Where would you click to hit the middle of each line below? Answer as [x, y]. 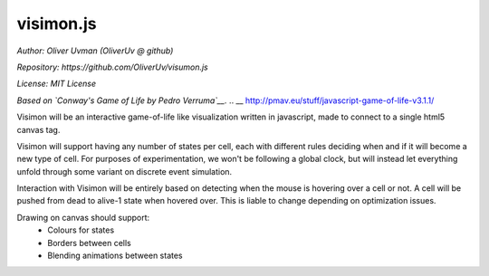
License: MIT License [57, 84]
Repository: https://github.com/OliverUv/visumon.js [112, 67]
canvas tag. [38, 129]
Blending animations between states [115, 256]
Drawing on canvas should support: [83, 217]
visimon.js [57, 24]
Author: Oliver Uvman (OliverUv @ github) [95, 51]
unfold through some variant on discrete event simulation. [125, 171]
